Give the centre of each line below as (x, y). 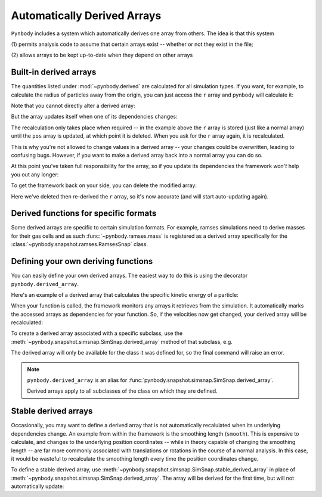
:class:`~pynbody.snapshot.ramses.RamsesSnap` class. (80, 244)
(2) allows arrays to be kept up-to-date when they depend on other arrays (102, 55)
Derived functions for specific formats (84, 214)
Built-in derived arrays (54, 72)
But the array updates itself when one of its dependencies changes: (94, 117)
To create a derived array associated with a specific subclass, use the (97, 333)
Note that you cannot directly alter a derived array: (73, 106)
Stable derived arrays (52, 411)
